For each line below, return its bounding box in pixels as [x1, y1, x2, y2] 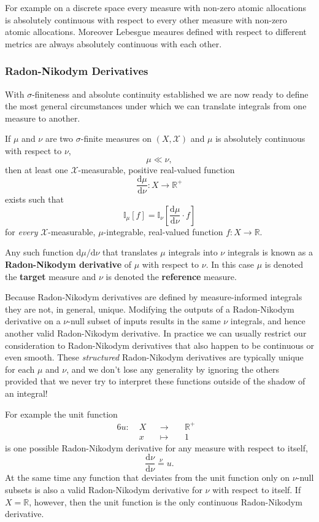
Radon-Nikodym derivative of [5, 258, 132, 270]
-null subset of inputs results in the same [67, 314, 221, 327]
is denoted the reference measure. [106, 270, 237, 282]
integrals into [168, 246, 218, 259]
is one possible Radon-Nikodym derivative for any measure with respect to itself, [5, 441, 308, 454]
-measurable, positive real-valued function [78, 163, 235, 176]
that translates [102, 246, 158, 259]
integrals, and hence [230, 314, 306, 327]
